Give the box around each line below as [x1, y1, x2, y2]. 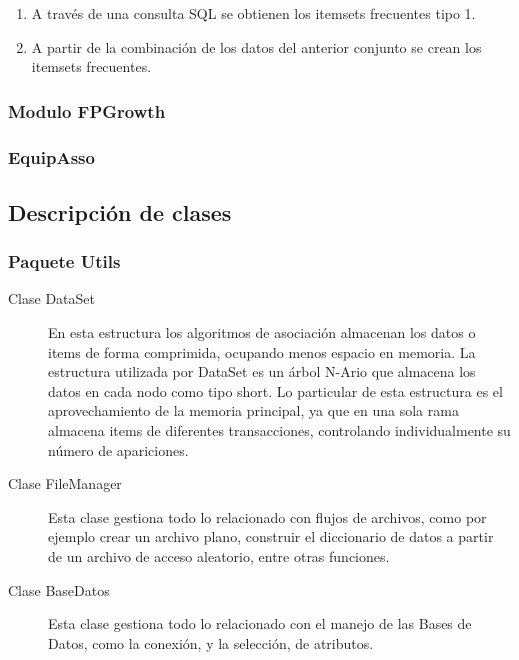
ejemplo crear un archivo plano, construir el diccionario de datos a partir [48, 526, 494, 547]
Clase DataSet [8, 288, 95, 309]
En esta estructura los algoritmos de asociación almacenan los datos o [48, 322, 476, 343]
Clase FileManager [8, 473, 122, 494]
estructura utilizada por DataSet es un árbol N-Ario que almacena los [48, 361, 476, 382]
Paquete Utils [8, 249, 121, 274]
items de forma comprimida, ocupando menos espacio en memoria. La [48, 341, 476, 362]
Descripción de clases [8, 196, 232, 227]
